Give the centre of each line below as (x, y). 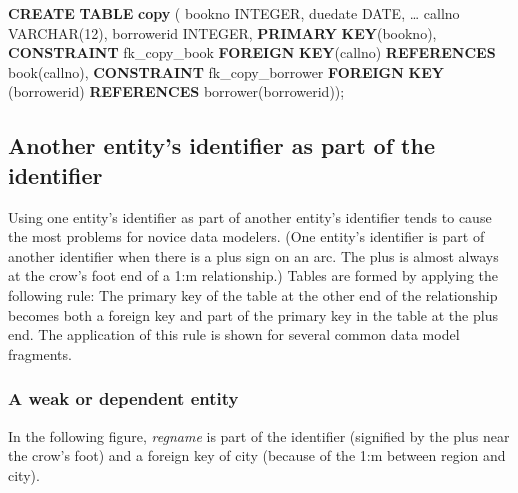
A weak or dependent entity (123, 398)
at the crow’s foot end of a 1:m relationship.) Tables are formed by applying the (253, 275)
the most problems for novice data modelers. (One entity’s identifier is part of (246, 236)
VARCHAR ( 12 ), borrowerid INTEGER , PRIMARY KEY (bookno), (222, 32)
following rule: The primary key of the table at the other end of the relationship (253, 294)
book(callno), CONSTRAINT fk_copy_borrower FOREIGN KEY (226, 71)
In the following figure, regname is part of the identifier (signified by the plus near (259, 435)
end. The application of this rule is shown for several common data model (234, 334)
